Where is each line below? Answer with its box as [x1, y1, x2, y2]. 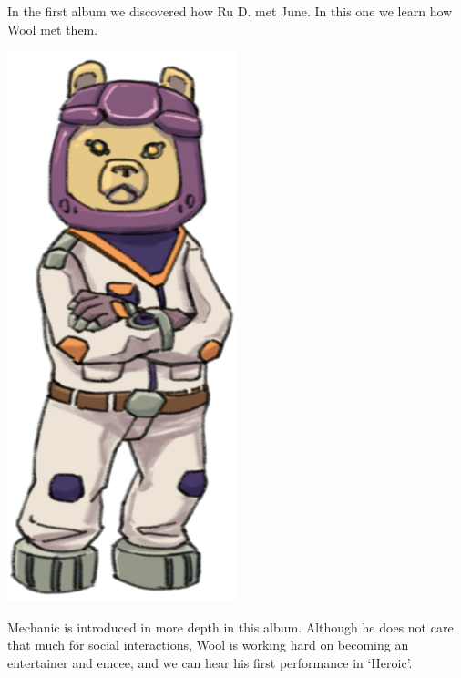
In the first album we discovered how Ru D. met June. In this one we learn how [7, 2, 453, 20]
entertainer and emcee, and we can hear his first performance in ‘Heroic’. [7, 652, 413, 672]
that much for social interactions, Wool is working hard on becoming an [7, 635, 409, 654]
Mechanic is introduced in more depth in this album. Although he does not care [7, 617, 454, 636]
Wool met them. [7, 19, 98, 38]
